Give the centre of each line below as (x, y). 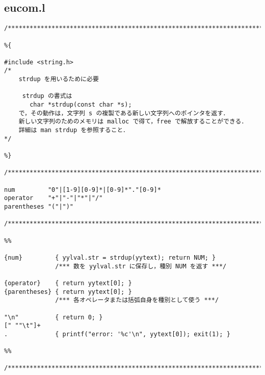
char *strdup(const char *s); (81, 105)
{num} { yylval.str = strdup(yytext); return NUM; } (110, 257)
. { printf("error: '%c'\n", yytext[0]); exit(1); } (117, 334)
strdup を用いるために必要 (59, 79)
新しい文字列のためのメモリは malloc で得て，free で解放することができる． (133, 122)
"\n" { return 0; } (54, 317)
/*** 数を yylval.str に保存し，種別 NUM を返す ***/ (141, 266)
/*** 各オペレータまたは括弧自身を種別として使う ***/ (137, 300)
